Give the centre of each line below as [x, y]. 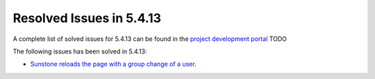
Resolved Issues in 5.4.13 [87, 18]
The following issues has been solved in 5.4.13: [80, 51]
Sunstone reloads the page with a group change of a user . [114, 64]
